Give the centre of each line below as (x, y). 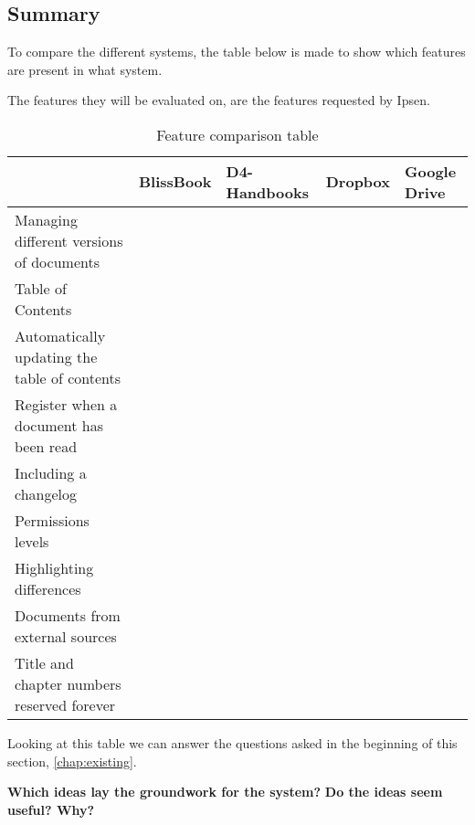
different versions (69, 240)
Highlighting (54, 567)
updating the (56, 356)
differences (48, 588)
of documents (57, 261)
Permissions (52, 520)
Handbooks (267, 192)
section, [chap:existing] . (72, 761)
